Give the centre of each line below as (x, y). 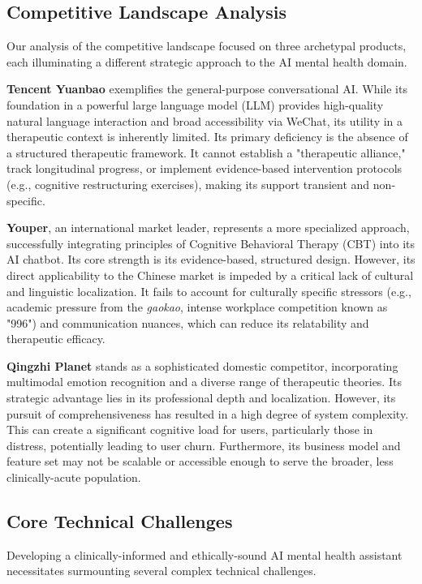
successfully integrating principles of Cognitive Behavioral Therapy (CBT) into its (211, 243)
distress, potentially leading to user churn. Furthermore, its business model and (204, 445)
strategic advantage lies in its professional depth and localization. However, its (201, 398)
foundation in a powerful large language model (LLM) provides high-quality (195, 104)
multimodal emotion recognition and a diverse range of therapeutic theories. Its (204, 382)
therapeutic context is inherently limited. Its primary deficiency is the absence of (207, 137)
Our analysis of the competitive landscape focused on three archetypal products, (207, 46)
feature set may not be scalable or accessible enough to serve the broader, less (200, 461)
